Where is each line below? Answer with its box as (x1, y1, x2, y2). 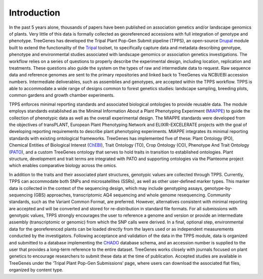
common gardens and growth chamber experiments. (9, 93, 114, 98)
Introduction (9, 7, 60, 18)
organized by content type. (9, 267, 63, 273)
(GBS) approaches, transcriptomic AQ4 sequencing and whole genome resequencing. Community (34, 192, 231, 198)
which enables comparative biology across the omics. (9, 163, 117, 168)
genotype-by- (204, 185, 232, 191)
